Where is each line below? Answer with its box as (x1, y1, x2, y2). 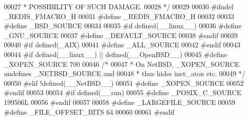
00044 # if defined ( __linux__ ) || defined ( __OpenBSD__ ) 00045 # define (4, 49, 227, 59)
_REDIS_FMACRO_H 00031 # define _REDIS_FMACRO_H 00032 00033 (4, 11, 234, 21)
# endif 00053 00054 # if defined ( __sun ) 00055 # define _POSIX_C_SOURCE (4, 87, 242, 98)
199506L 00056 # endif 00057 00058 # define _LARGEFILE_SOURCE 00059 (4, 97, 235, 107)
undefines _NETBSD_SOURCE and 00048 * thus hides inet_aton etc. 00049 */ (4, 68, 246, 79)
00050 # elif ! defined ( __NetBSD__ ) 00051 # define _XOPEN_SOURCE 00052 (4, 78, 244, 88)
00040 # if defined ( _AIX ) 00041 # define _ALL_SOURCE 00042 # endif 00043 (4, 40, 241, 50)
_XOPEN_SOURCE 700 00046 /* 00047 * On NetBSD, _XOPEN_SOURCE (4, 59, 240, 69)
